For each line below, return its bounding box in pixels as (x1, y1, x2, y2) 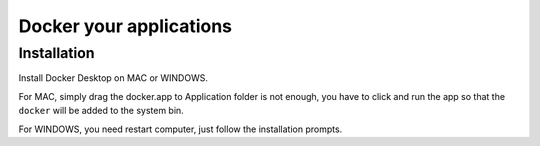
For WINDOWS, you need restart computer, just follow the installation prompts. (18, 123, 343, 135)
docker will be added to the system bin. (18, 105, 184, 117)
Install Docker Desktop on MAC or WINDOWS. (18, 72, 209, 84)
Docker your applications (18, 15, 233, 37)
